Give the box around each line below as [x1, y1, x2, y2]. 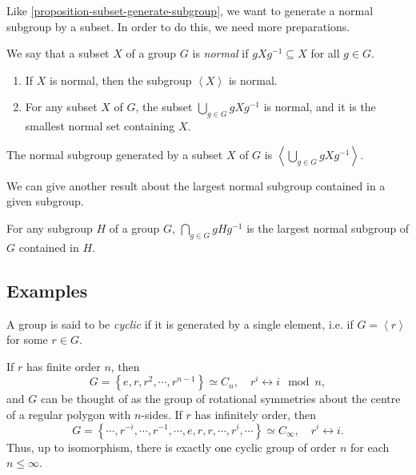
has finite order [26, 357, 101, 374]
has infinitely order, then [194, 405, 316, 422]
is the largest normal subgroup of [246, 219, 410, 236]
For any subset [25, 98, 98, 115]
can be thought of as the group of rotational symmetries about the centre [40, 390, 401, 407]
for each [350, 438, 390, 455]
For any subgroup [6, 219, 93, 236]
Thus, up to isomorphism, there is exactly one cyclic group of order [6, 438, 337, 455]
